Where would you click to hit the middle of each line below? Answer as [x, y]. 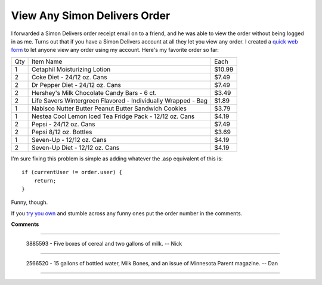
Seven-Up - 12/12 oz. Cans [69, 140]
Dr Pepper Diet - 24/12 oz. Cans [76, 85]
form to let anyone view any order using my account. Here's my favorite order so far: [115, 50]
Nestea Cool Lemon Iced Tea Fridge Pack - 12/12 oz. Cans [113, 116]
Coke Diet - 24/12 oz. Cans [69, 77]
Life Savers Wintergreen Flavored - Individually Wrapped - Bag [120, 100]
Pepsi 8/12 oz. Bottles [62, 132]
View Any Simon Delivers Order [91, 16]
